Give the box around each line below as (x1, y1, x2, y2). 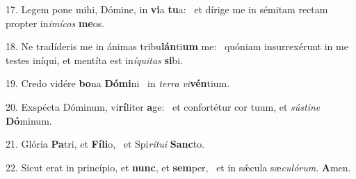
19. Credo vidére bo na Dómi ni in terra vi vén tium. (6, 76, 230, 91)
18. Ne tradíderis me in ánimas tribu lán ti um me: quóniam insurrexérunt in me (6, 39, 348, 54)
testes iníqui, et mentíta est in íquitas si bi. (6, 52, 183, 67)
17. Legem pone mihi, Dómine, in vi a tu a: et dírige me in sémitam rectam (6, 2, 328, 16)
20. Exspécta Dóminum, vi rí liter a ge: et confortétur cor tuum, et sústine (6, 99, 321, 114)
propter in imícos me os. (6, 15, 105, 30)
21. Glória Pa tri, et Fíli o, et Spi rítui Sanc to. (6, 137, 205, 151)
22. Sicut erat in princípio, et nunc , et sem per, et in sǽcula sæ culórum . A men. (6, 159, 351, 174)
